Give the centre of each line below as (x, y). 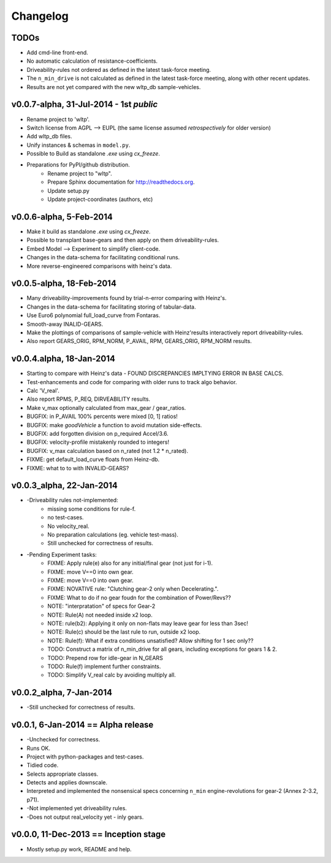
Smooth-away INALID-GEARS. (65, 324)
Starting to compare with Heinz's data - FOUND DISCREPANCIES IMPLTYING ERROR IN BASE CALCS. (155, 373)
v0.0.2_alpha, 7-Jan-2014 (62, 692)
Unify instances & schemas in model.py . (78, 145)
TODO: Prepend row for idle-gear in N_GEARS (105, 658)
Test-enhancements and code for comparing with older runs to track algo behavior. (132, 382)
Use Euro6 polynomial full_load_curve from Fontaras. (93, 315)
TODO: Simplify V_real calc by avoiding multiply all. (112, 675)
